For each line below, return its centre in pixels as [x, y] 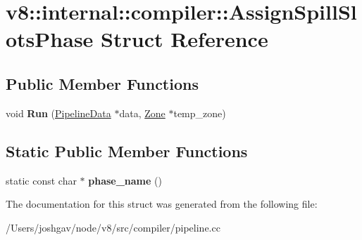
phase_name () [125, 180]
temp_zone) [200, 113]
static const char [41, 180]
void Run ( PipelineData [58, 113]
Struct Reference [185, 39]
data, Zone [142, 113]
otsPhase [50, 39]
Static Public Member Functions [127, 151]
